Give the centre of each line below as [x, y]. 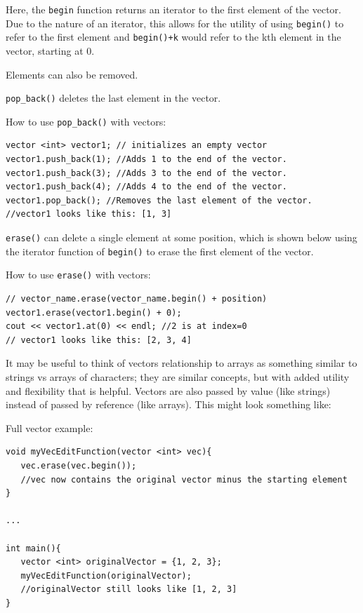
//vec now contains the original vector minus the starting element [184, 479]
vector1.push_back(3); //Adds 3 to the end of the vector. [146, 173]
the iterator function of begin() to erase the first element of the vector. [160, 251]
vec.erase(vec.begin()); [79, 465]
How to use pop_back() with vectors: [86, 121]
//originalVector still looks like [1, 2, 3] [129, 590]
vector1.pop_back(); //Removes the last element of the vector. [159, 200]
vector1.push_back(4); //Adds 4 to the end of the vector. [146, 187]
